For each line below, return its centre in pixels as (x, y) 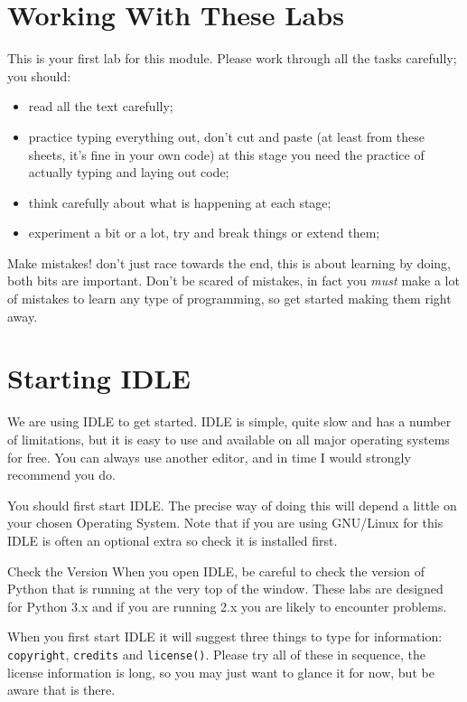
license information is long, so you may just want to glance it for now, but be (221, 672)
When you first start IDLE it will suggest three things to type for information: (225, 636)
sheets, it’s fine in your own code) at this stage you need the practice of (226, 154)
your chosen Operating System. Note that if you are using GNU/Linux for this (225, 523)
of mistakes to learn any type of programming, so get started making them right (229, 299)
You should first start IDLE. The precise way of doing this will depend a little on (232, 505)
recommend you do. (61, 475)
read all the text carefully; (101, 106)
